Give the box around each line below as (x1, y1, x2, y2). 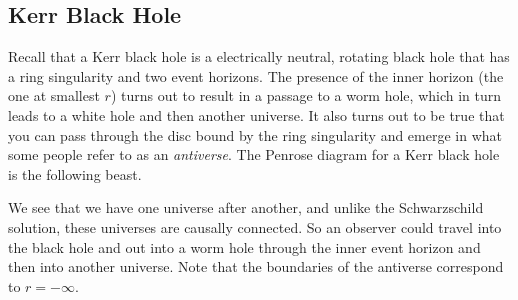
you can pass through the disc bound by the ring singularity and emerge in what (8, 124, 503, 145)
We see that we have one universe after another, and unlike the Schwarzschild (8, 197, 484, 218)
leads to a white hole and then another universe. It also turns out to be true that (8, 104, 505, 125)
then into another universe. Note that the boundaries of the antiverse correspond (8, 256, 504, 277)
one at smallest (8, 85, 100, 106)
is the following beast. (8, 163, 142, 184)
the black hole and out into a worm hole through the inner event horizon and (8, 236, 481, 257)
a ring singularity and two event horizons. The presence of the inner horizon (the (8, 65, 504, 86)
